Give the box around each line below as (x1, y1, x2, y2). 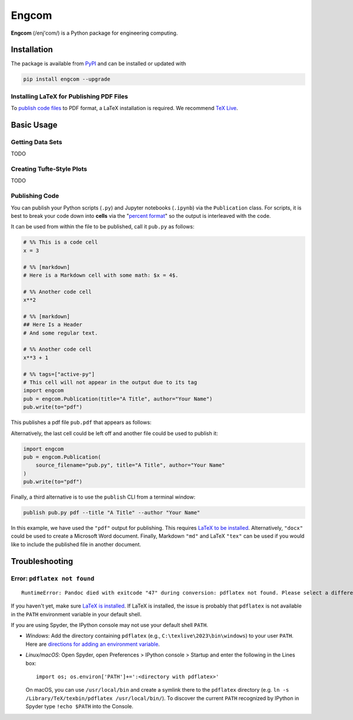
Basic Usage (11, 120, 58, 130)
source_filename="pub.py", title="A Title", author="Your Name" (35, 462, 225, 469)
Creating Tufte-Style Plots (11, 165, 88, 173)
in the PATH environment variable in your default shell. (11, 610, 142, 618)
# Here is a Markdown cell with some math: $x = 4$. (23, 271, 179, 278)
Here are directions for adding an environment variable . (25, 641, 160, 648)
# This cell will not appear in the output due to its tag (23, 379, 197, 386)
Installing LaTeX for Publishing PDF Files (11, 92, 128, 100)
